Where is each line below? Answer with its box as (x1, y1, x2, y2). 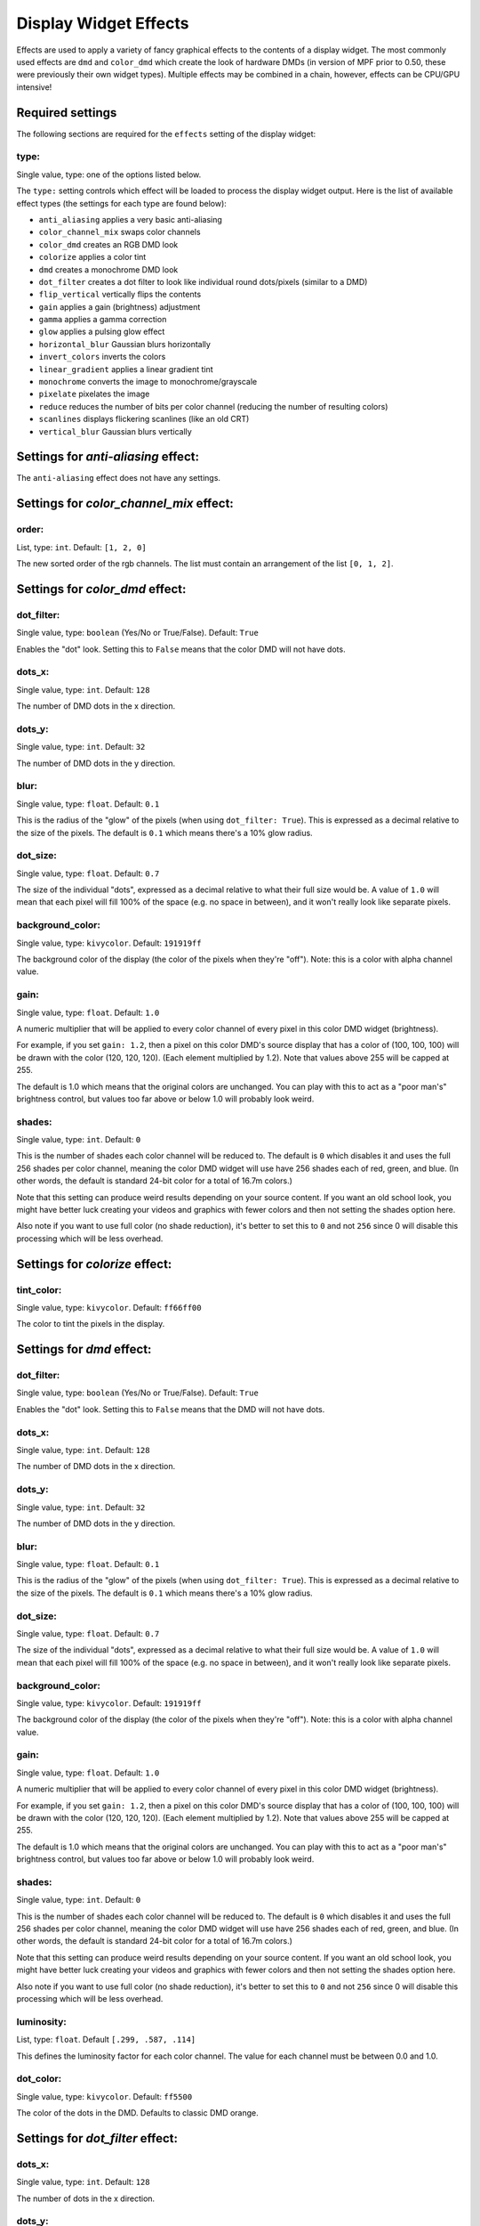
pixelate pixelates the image (38, 388, 150, 400)
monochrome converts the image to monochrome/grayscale (38, 377, 258, 387)
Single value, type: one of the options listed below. (16, 169, 202, 180)
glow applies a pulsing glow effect (38, 326, 165, 337)
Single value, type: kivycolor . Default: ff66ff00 (16, 1302, 202, 1312)
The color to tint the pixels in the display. (16, 1319, 165, 1329)
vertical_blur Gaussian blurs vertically (38, 426, 193, 436)
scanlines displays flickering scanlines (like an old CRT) (38, 414, 250, 425)
